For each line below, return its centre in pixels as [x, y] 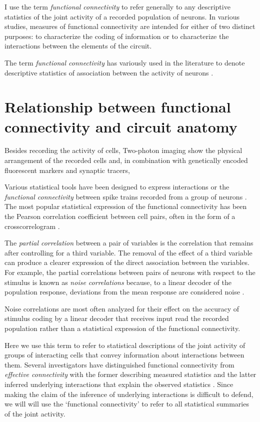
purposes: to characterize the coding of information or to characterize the [117, 36]
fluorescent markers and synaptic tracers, [67, 170]
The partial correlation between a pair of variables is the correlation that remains [129, 243]
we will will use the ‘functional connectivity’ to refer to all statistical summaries [127, 404]
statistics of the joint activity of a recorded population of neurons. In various [122, 16]
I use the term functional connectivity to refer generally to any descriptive [117, 6]
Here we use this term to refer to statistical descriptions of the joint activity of [125, 345]
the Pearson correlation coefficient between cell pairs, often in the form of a [120, 216]
